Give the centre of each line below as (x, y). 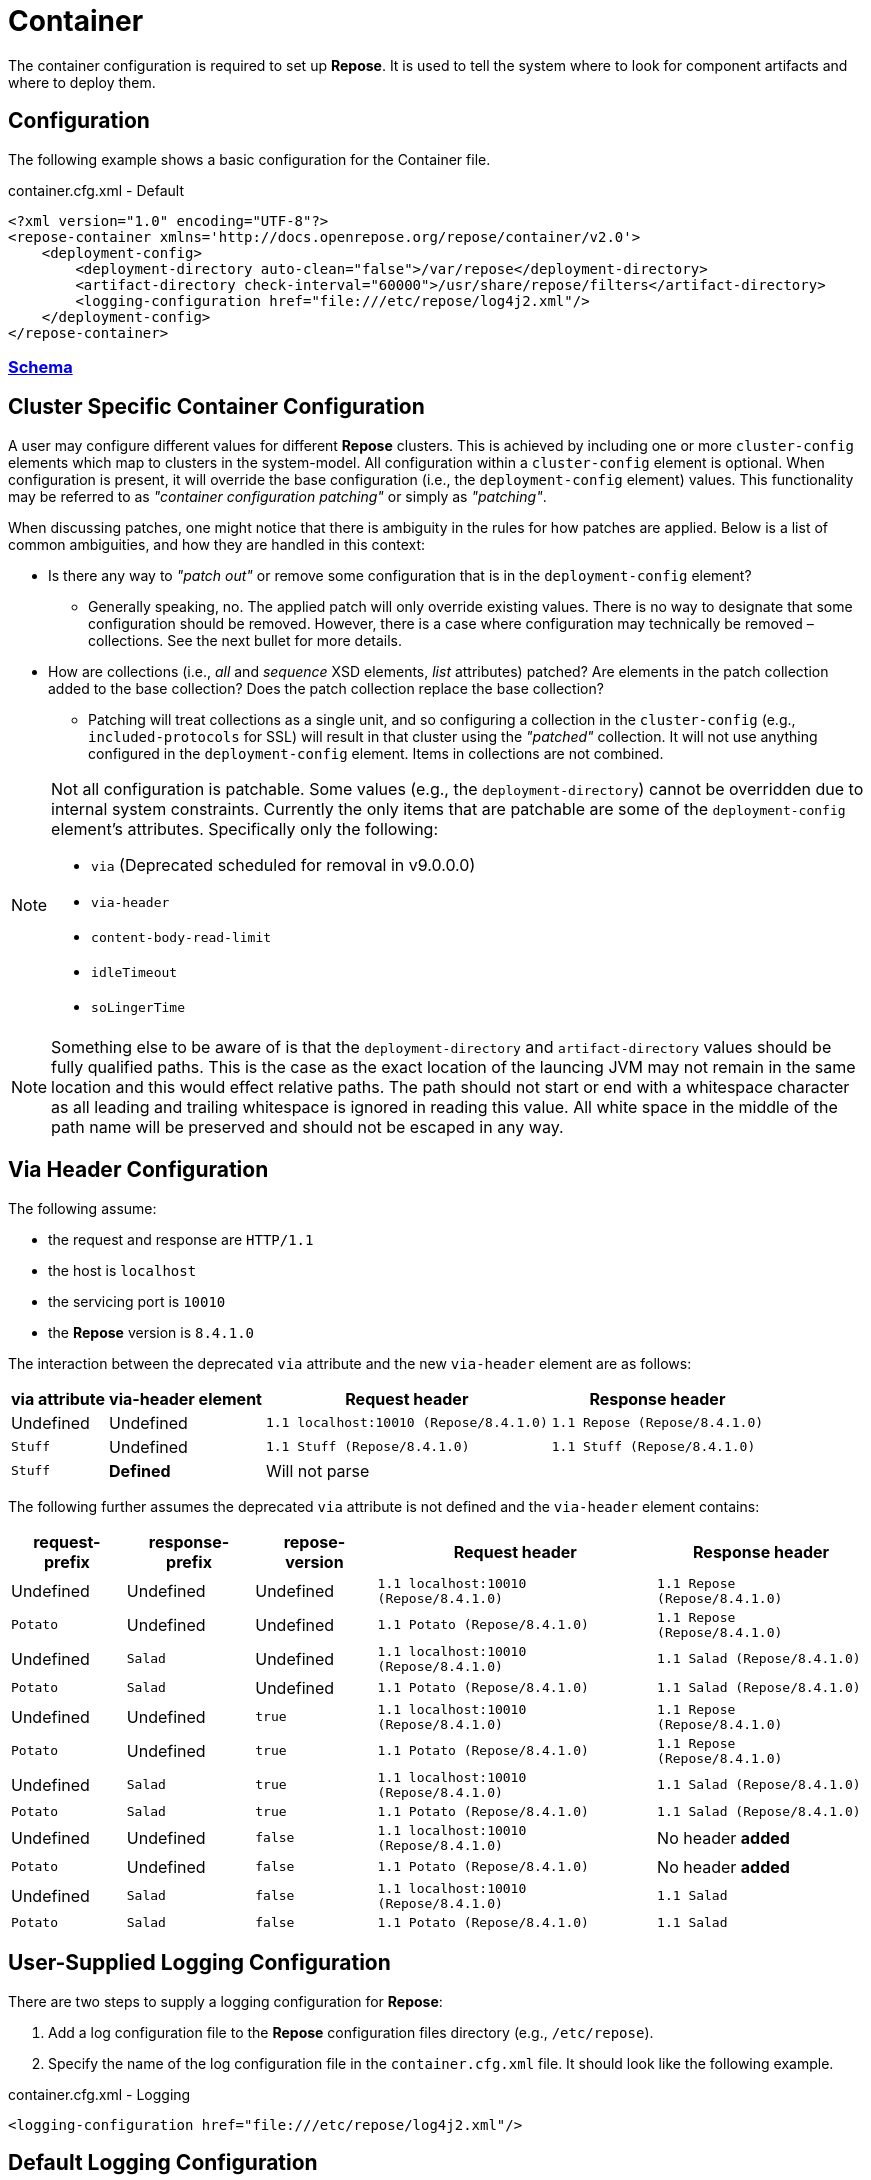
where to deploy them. (82, 82)
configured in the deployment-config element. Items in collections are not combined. (376, 753)
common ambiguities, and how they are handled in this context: (217, 544)
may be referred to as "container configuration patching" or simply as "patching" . (277, 496)
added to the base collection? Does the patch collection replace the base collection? (326, 688)
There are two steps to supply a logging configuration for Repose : (225, 2001)
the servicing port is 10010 (137, 1301)
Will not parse (317, 1470)
